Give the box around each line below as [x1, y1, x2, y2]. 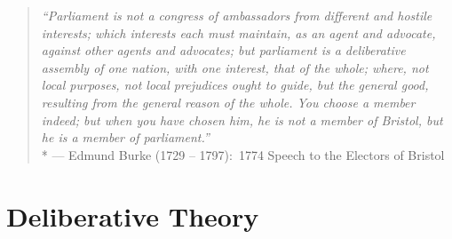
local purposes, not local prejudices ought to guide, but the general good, [41, 76, 429, 94]
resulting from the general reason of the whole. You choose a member [41, 92, 416, 111]
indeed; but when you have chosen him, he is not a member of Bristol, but [41, 110, 443, 129]
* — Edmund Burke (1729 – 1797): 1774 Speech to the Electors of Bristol [41, 145, 445, 163]
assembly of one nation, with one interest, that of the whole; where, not [41, 58, 429, 76]
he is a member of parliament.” [41, 128, 210, 147]
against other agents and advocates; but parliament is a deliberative [41, 41, 406, 60]
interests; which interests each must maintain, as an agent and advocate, [41, 23, 436, 42]
